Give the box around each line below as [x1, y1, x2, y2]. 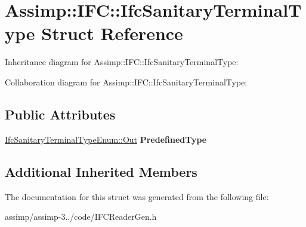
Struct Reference [41, 21, 183, 45]
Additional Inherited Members [5, 162, 197, 180]
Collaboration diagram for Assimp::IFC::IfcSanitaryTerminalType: [5, 75, 248, 88]
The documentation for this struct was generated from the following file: [5, 190, 269, 203]
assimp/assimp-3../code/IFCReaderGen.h [5, 210, 157, 223]
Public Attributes [5, 105, 116, 123]
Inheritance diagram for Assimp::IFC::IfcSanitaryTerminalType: [5, 56, 239, 68]
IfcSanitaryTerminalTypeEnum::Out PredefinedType [5, 133, 207, 145]
